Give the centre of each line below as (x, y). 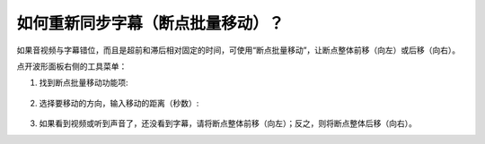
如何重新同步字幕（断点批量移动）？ (150, 23)
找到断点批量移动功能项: (84, 83)
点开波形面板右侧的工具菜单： (72, 66)
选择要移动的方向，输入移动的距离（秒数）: (119, 103)
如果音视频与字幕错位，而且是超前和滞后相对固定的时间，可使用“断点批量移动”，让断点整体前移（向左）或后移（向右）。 (238, 50)
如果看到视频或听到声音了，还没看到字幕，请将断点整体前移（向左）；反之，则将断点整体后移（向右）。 (228, 123)
